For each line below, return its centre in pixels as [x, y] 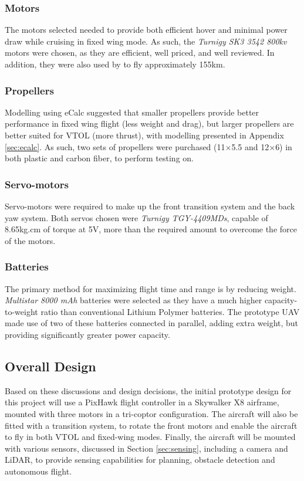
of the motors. [30, 240]
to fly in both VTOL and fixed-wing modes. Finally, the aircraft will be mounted [150, 437]
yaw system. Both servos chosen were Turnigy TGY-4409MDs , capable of [136, 217]
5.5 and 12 [250, 146]
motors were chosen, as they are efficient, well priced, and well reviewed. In [140, 52]
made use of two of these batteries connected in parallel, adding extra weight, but [152, 323]
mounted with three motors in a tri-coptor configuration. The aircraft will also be [151, 413]
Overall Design [50, 366]
